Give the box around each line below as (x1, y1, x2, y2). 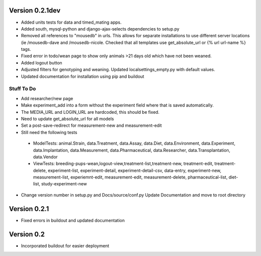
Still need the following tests (21, 129, 77, 135)
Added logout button (21, 60, 62, 65)
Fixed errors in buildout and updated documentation (21, 217, 125, 223)
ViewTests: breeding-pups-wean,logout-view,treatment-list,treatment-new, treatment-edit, (33, 161, 214, 166)
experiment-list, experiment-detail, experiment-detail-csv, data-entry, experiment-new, (47, 167, 222, 173)
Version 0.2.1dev (9, 6, 60, 15)
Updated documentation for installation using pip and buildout (21, 73, 145, 79)
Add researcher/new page (21, 95, 73, 101)
